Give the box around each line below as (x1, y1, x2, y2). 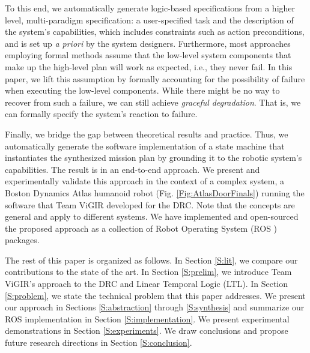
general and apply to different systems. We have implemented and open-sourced (5, 210, 299, 223)
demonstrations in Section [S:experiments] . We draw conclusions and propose (5, 324, 288, 337)
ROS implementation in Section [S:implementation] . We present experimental (5, 312, 290, 325)
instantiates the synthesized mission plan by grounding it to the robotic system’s (5, 151, 302, 164)
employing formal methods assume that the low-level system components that (5, 49, 291, 61)
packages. (5, 234, 40, 246)
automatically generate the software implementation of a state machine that (5, 139, 285, 152)
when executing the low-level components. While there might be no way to (5, 84, 280, 97)
